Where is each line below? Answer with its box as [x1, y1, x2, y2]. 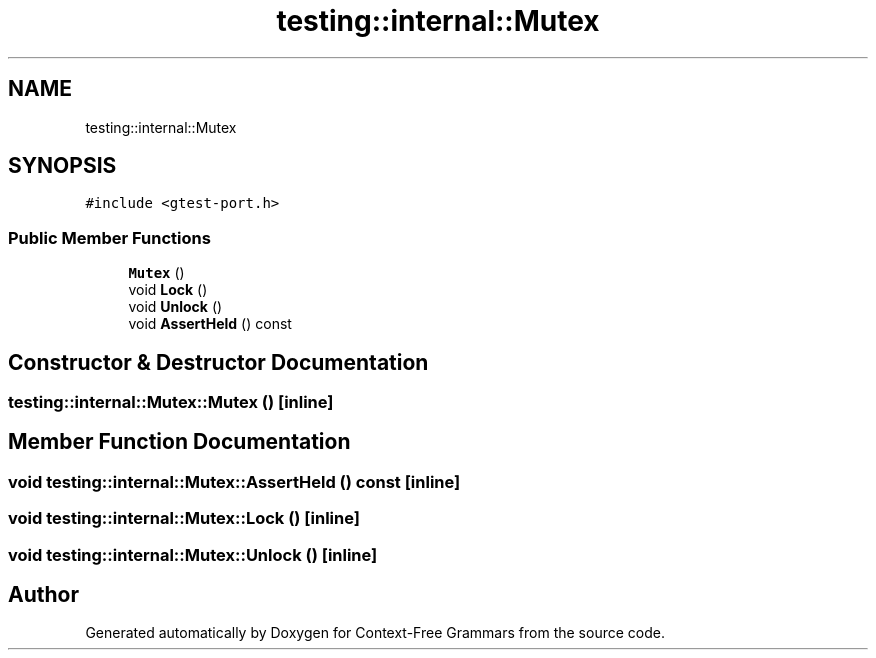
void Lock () [128, 281, 208, 299]
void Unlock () [128, 298, 223, 316]
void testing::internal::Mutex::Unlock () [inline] [8, 544, 378, 565]
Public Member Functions [8, 227, 211, 248]
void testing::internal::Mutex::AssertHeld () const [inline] [8, 471, 461, 492]
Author [8, 582, 79, 608]
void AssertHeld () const [128, 315, 292, 333]
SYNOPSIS [8, 153, 117, 179]
